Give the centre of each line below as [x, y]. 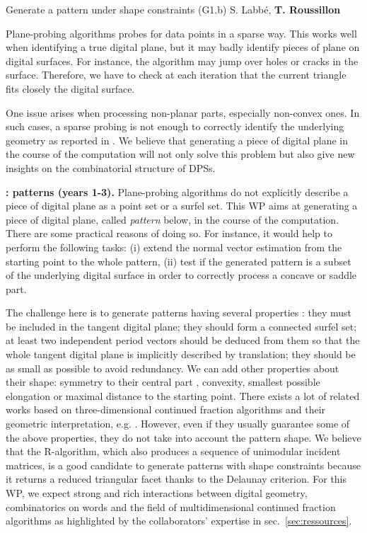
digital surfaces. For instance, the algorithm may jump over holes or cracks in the [182, 61]
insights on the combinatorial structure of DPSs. [111, 167]
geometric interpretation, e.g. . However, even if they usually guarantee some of [178, 424]
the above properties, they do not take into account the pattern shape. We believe [183, 437]
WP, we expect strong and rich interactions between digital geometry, [157, 493]
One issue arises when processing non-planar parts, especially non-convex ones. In [183, 112]
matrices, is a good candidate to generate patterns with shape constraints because [183, 465]
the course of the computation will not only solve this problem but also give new [180, 154]
